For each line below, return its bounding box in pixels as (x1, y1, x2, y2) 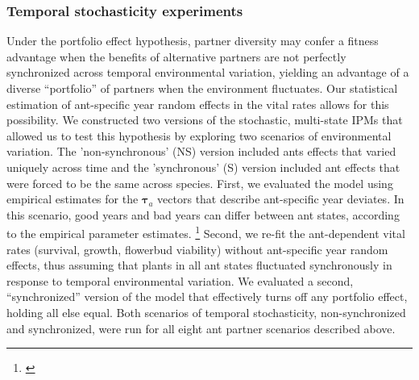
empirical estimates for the (6, 190, 139, 207)
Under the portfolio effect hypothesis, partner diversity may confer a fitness (6, 32, 379, 49)
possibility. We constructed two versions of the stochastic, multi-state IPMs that (6, 111, 403, 128)
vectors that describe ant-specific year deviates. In (157, 190, 404, 207)
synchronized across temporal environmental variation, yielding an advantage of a (6, 64, 409, 81)
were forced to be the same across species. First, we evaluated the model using (6, 174, 393, 191)
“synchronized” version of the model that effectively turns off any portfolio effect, (6, 288, 408, 305)
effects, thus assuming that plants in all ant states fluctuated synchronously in (6, 257, 392, 274)
